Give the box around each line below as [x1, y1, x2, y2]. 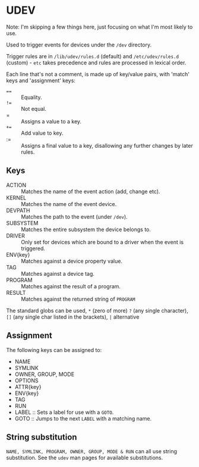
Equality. [21, 94, 43, 101]
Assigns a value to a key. [21, 117, 82, 125]
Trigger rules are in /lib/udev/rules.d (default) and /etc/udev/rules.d [6, 52, 179, 60]
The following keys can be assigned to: [6, 346, 102, 353]
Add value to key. [21, 129, 64, 136]
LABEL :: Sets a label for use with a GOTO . [14, 409, 114, 416]
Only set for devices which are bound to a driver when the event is [21, 238, 184, 245]
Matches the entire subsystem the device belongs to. [21, 226, 151, 233]
